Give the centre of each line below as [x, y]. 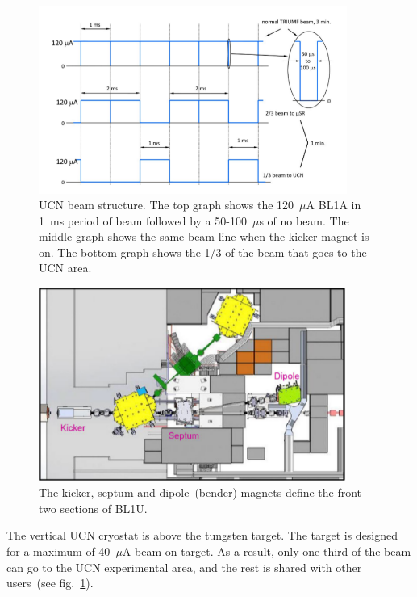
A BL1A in [334, 205]
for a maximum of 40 [58, 551]
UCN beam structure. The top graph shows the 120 [167, 205]
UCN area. [65, 268]
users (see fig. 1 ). [50, 583]
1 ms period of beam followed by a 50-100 [143, 220]
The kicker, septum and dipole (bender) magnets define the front [200, 492]
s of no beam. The [304, 220]
